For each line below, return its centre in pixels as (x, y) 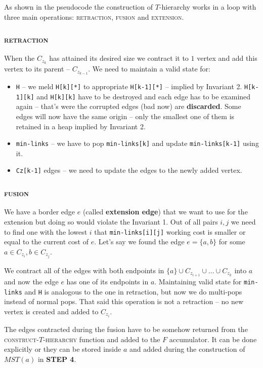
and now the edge (31, 281)
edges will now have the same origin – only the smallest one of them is (125, 116)
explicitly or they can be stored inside (63, 349)
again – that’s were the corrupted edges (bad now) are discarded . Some (128, 106)
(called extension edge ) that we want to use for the (165, 212)
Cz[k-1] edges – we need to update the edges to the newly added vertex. (129, 170)
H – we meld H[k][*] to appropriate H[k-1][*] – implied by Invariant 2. (129, 86)
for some (232, 242)
